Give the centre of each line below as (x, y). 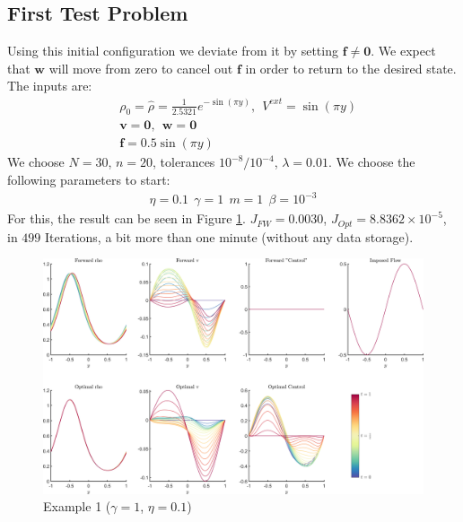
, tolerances (184, 162)
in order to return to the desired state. (351, 68)
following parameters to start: (89, 179)
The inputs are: (50, 86)
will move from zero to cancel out (141, 68)
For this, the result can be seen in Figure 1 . (127, 218)
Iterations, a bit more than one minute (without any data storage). (229, 236)
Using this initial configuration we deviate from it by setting (173, 51)
